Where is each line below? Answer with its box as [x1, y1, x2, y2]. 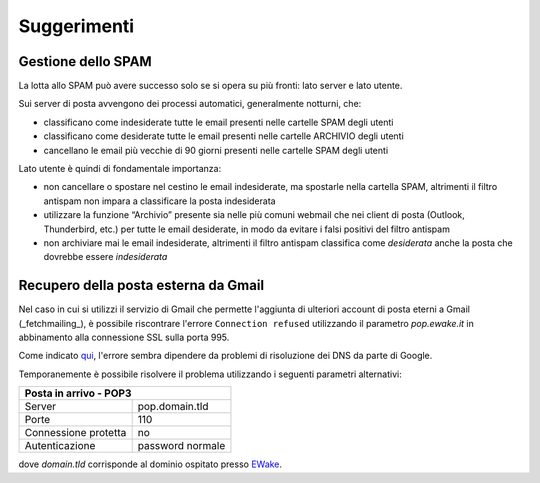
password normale [137, 439, 226, 453]
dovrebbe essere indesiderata [43, 251, 168, 263]
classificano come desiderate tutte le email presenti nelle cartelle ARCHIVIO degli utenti [43, 130, 404, 142]
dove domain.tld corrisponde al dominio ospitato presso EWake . [18, 458, 283, 470]
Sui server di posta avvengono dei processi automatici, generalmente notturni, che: [18, 98, 362, 110]
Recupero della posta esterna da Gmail [18, 277, 265, 294]
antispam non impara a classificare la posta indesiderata [43, 195, 276, 207]
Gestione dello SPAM [18, 53, 152, 70]
